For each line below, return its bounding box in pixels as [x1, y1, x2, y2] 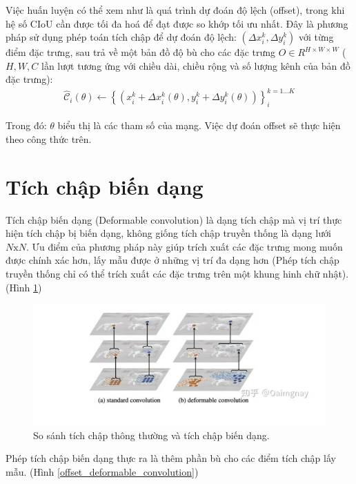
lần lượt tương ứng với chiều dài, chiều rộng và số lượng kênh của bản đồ [41, 58, 350, 72]
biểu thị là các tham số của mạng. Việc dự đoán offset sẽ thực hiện [57, 118, 341, 133]
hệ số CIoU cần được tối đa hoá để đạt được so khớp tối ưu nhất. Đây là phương [6, 16, 348, 30]
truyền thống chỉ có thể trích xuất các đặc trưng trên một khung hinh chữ [6, 266, 320, 280]
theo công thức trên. [6, 131, 92, 146]
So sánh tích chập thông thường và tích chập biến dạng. [33, 427, 270, 442]
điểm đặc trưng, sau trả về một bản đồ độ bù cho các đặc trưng [6, 45, 276, 59]
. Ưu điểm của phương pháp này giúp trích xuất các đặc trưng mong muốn [26, 239, 343, 253]
